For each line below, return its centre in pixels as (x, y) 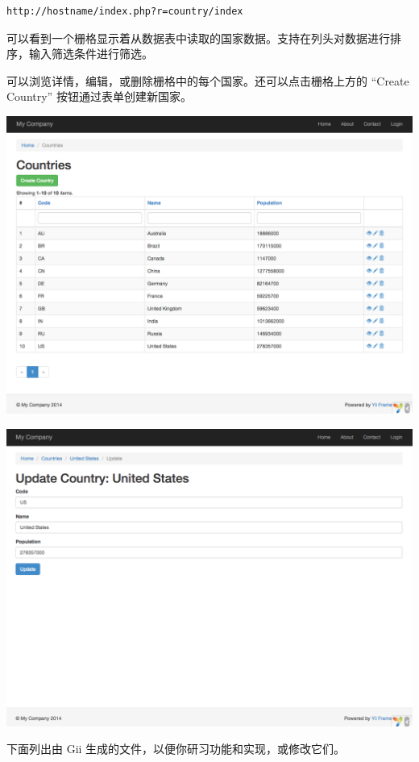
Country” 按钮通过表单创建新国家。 (99, 96)
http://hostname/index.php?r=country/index (125, 11)
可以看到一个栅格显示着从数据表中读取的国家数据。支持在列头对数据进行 (198, 37)
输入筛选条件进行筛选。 (91, 54)
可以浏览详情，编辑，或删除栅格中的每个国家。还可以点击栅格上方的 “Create (208, 80)
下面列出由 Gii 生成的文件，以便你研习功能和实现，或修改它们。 (176, 749)
